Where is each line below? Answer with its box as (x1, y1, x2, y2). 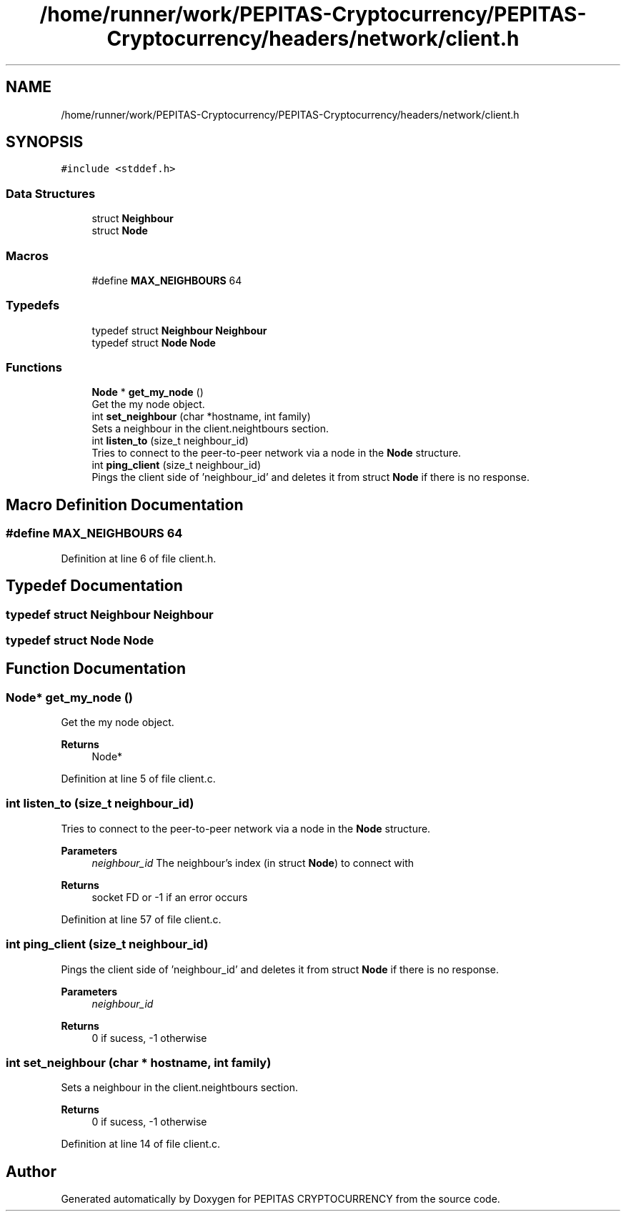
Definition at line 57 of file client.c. (61, 913, 222, 925)
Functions (6, 360, 62, 375)
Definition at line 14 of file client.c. (61, 1138, 221, 1151)
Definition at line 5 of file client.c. (61, 773, 216, 785)
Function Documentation (6, 660, 186, 678)
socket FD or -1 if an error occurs (91, 890, 248, 903)
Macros (6, 248, 49, 263)
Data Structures (6, 186, 96, 201)
